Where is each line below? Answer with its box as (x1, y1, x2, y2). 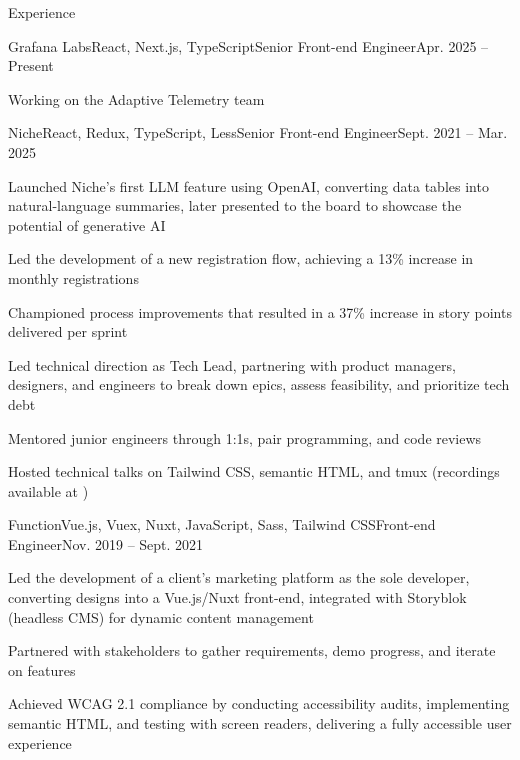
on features (8, 659, 76, 680)
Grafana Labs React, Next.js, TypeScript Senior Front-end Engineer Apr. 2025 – (8, 35, 489, 56)
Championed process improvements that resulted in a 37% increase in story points (8, 301, 512, 322)
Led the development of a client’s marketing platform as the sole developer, (8, 567, 470, 588)
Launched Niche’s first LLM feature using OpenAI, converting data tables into (8, 175, 489, 196)
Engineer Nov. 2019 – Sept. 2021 (8, 533, 204, 554)
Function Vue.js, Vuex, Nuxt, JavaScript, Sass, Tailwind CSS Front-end (8, 514, 436, 535)
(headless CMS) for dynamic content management (8, 606, 314, 627)
